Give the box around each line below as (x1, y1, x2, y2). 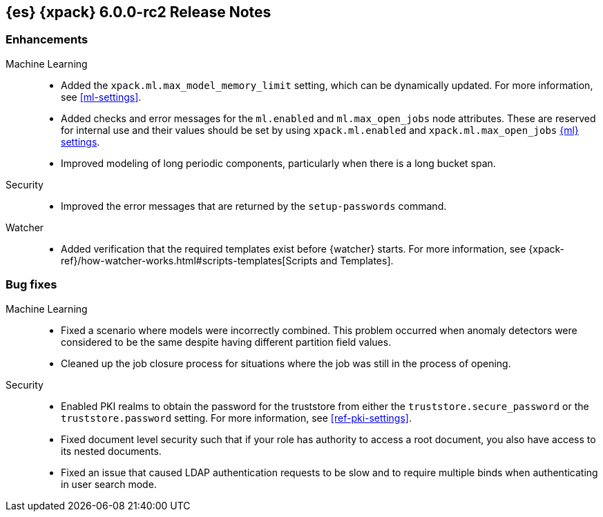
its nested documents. (61, 445, 162, 457)
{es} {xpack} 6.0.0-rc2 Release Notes (6, 3, 271, 21)
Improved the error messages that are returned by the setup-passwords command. (61, 199, 447, 212)
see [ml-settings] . (61, 90, 142, 103)
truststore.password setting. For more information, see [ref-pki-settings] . (61, 411, 412, 424)
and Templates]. (320, 254, 394, 266)
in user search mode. (61, 478, 157, 490)
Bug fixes (6, 277, 57, 292)
